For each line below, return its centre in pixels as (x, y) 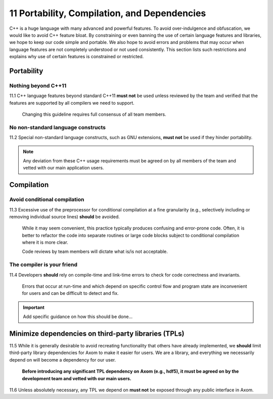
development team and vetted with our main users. (77, 378)
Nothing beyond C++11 (38, 85)
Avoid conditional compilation (47, 200)
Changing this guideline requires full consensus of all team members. (94, 114)
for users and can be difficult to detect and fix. (70, 293)
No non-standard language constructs (58, 127)
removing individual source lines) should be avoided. (64, 216)
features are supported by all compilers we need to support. (72, 103)
